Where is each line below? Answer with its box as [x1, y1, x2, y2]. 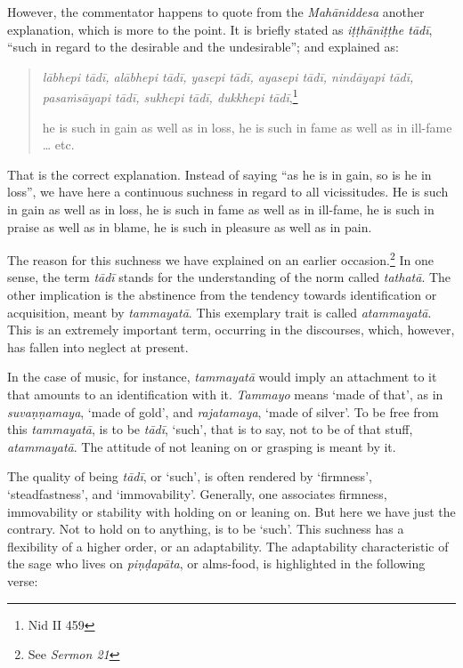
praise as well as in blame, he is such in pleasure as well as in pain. [7, 217, 372, 236]
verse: [7, 571, 38, 590]
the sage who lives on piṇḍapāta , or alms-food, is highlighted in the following [7, 554, 426, 573]
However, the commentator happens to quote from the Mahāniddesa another [7, 3, 425, 20]
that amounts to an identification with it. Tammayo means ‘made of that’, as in [7, 385, 443, 403]
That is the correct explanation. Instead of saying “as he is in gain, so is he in [7, 165, 432, 183]
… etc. [42, 135, 75, 154]
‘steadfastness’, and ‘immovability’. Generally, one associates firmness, [7, 484, 387, 503]
